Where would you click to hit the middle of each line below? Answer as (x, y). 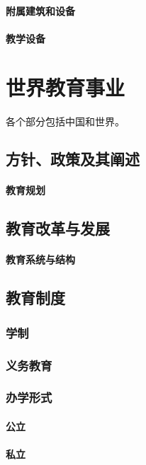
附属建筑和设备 (40, 10)
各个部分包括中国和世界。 (65, 121)
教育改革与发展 (58, 228)
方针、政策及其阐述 (73, 159)
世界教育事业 (66, 87)
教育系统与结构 (40, 259)
